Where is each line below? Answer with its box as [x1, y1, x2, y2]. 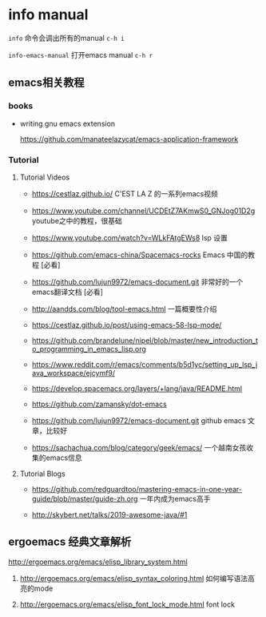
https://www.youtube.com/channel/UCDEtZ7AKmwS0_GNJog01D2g [31, 206, 256, 216]
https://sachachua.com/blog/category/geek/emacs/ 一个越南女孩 [31, 442, 247, 452]
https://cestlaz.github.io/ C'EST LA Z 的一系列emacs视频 [31, 188, 218, 198]
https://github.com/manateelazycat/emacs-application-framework [19, 134, 239, 143]
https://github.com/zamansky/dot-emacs [31, 399, 168, 409]
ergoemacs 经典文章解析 [8, 535, 132, 549]
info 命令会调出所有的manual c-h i [8, 33, 125, 42]
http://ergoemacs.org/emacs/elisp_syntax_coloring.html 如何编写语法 [19, 573, 248, 583]
